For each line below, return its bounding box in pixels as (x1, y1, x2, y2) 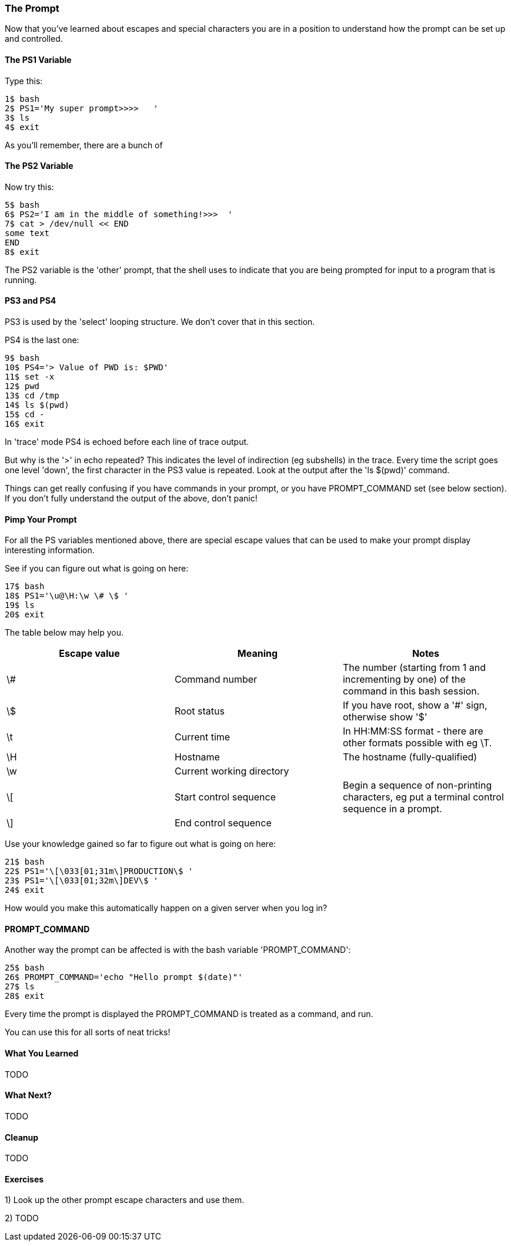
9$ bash (5, 353, 40, 363)
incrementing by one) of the (342, 673, 466, 686)
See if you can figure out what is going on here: (5, 563, 189, 574)
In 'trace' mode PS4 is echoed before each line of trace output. (5, 437, 249, 447)
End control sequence (174, 817, 272, 829)
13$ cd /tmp (5, 391, 59, 401)
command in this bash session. (342, 685, 480, 697)
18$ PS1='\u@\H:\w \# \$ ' (5, 591, 129, 601)
